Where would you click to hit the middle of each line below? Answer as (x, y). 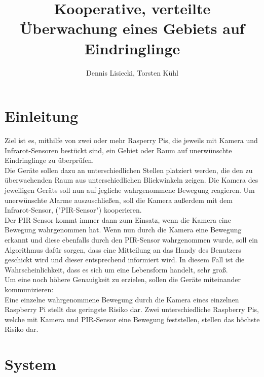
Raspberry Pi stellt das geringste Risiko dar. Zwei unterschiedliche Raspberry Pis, (132, 309)
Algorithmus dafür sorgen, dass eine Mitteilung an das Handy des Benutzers (123, 249)
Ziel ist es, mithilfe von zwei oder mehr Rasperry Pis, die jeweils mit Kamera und (131, 140)
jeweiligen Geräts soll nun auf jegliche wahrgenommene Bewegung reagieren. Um (130, 190)
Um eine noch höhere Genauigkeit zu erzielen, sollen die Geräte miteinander (123, 279)
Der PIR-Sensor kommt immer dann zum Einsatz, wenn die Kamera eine (118, 219)
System (30, 364)
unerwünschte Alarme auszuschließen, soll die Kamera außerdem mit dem (119, 200)
